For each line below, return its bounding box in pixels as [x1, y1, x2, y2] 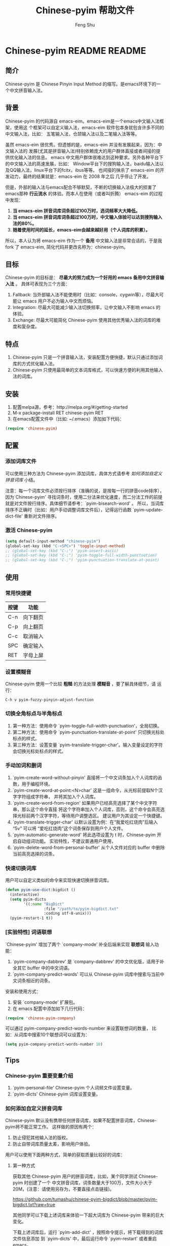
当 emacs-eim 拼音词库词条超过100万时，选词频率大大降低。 [12, 207, 141, 214]
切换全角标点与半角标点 [5, 710, 62, 717]
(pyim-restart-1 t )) [10, 916, 53, 921]
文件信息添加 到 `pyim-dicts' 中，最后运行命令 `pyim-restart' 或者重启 [12, 1236, 157, 1242]
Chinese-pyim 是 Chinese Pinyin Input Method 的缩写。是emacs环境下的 [5, 81, 157, 87]
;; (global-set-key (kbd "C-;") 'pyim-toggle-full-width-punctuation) [5, 553, 157, 558]
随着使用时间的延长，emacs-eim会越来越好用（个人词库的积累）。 [12, 227, 150, 233]
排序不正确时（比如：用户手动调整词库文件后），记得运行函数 [5, 506, 132, 512]
